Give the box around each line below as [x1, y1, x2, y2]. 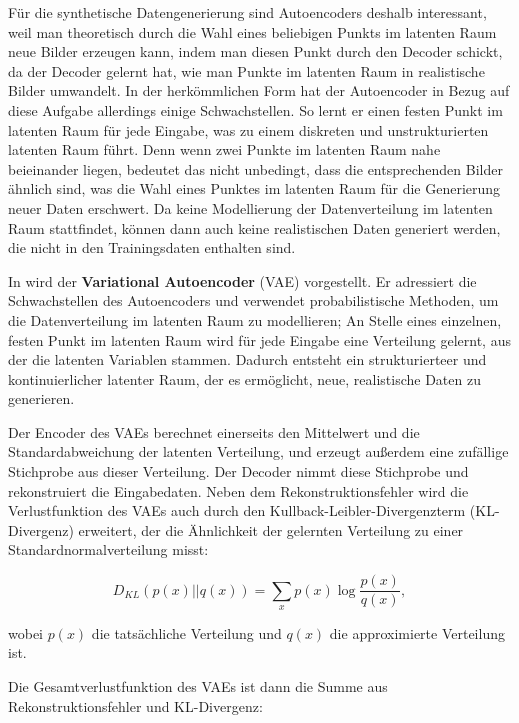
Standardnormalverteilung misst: [8, 539, 209, 560]
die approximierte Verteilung [329, 622, 505, 643]
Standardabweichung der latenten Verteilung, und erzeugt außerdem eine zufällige [8, 441, 509, 462]
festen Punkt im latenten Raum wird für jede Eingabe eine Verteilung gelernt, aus [8, 329, 511, 350]
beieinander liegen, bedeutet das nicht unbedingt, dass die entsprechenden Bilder [8, 158, 503, 179]
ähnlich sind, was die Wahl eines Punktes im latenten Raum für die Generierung [8, 178, 501, 199]
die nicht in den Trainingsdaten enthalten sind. [8, 237, 296, 258]
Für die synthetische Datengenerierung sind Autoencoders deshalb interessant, [8, 2, 487, 22]
